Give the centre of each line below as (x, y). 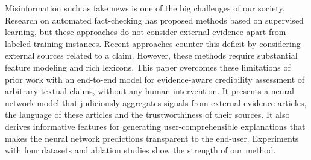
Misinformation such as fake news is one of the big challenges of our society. (145, 8)
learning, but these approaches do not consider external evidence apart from (146, 32)
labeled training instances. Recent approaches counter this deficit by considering (153, 43)
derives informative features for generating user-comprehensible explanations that (155, 126)
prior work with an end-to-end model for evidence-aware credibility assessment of (155, 79)
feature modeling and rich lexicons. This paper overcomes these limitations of (148, 67)
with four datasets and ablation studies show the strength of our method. (140, 150)
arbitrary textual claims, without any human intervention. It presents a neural (150, 91)
